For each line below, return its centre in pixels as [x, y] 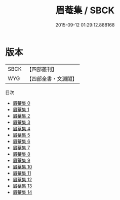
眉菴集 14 [22, 192]
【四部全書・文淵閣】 [52, 78]
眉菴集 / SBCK [85, 10]
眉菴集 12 [22, 179]
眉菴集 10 [22, 166]
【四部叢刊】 [42, 69]
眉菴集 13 [22, 186]
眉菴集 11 [22, 173]
